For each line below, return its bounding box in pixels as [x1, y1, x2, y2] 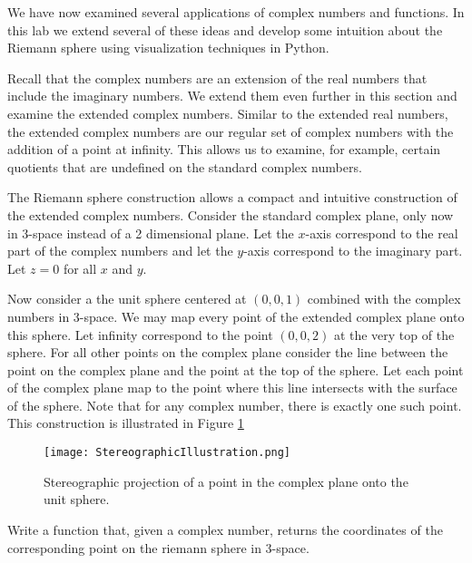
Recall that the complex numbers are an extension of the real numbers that [7, 68, 428, 87]
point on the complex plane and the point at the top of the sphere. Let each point [7, 360, 464, 379]
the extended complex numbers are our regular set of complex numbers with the [7, 121, 454, 141]
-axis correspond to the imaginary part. [243, 241, 463, 260]
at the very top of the [333, 325, 455, 344]
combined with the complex [307, 289, 461, 308]
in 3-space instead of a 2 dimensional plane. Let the [7, 223, 294, 242]
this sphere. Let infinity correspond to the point [7, 325, 273, 344]
